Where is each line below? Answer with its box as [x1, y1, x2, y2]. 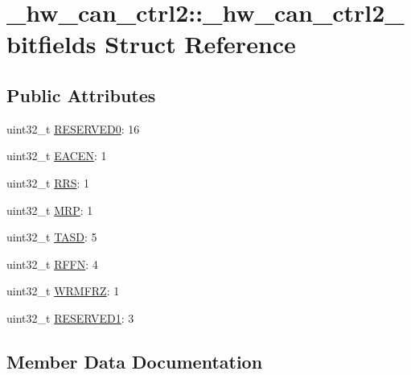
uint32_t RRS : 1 [6, 174, 90, 191]
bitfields [6, 27, 97, 60]
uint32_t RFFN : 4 [6, 255, 98, 272]
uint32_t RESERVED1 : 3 [6, 309, 134, 326]
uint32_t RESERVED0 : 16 [6, 120, 140, 137]
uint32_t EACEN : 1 [6, 147, 107, 164]
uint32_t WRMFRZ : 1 [6, 282, 120, 299]
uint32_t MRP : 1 [6, 201, 93, 218]
